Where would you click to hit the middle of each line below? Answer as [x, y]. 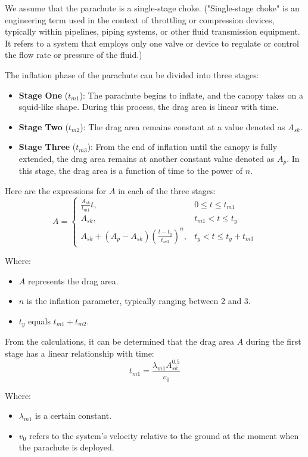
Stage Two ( [43, 126]
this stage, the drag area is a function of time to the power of [131, 171]
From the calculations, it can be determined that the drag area [120, 341]
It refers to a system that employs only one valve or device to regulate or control [152, 43]
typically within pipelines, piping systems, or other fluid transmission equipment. [153, 31]
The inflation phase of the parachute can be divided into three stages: [132, 74]
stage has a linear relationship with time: [80, 353]
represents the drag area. [73, 280]
